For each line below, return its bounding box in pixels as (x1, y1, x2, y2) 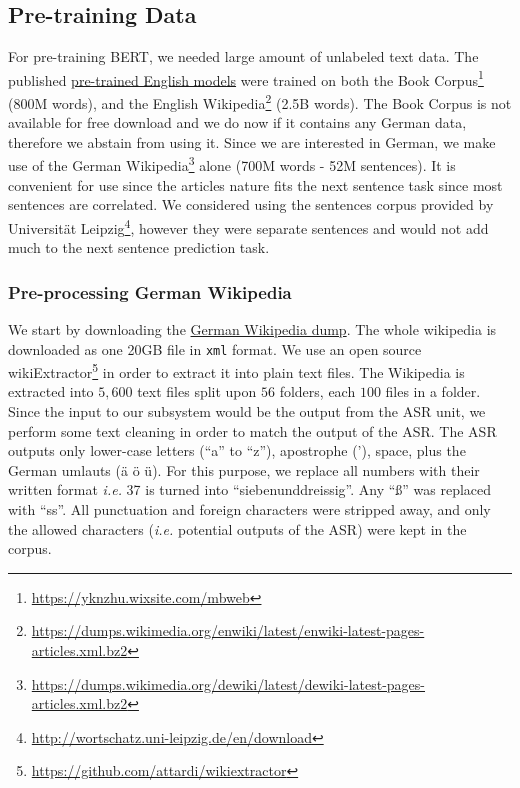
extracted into (8, 381, 94, 402)
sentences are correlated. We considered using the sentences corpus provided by (8, 194, 494, 215)
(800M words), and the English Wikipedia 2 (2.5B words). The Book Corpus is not (8, 90, 512, 113)
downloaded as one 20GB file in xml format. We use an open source (8, 338, 422, 359)
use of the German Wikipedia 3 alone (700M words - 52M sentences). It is (8, 152, 456, 176)
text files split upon (137, 381, 257, 402)
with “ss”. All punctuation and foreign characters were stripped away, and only (8, 499, 491, 520)
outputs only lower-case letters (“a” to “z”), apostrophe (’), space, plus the (8, 440, 466, 461)
